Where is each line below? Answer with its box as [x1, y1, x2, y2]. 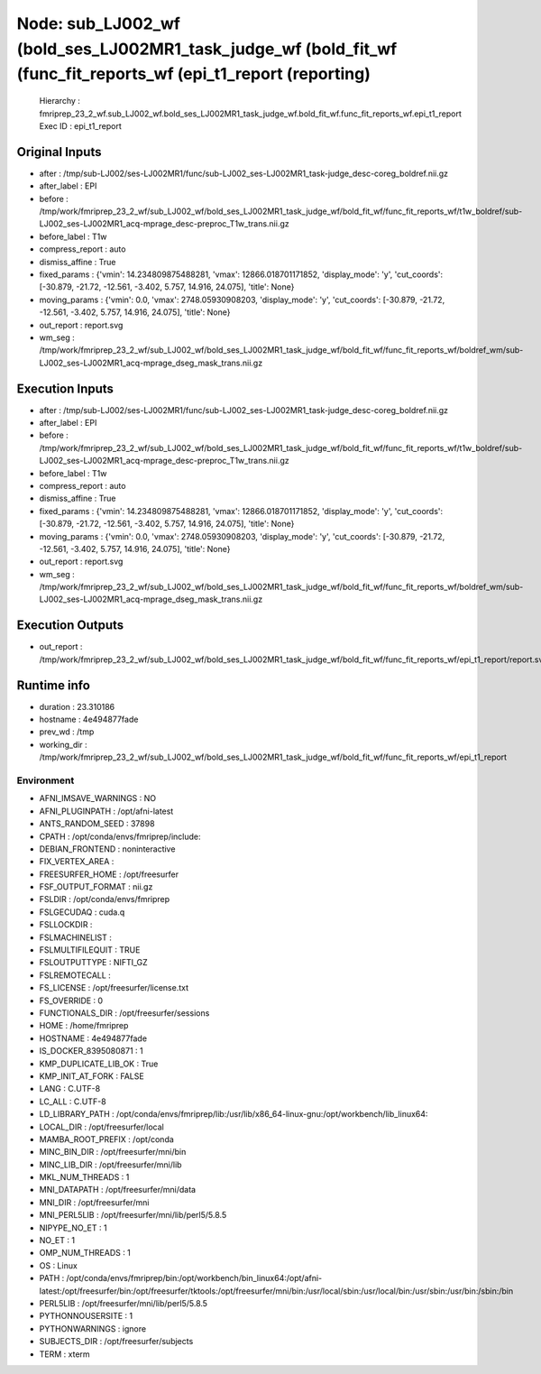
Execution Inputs [16, 381, 115, 396]
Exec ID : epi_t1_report [39, 120, 122, 131]
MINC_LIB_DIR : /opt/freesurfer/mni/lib [39, 1159, 182, 1170]
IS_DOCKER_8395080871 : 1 [39, 1046, 143, 1056]
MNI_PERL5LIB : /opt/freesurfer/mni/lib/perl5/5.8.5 [39, 1210, 227, 1221]
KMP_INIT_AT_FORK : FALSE [39, 1070, 144, 1082]
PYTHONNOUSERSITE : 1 [39, 1311, 133, 1322]
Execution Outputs [16, 618, 124, 633]
